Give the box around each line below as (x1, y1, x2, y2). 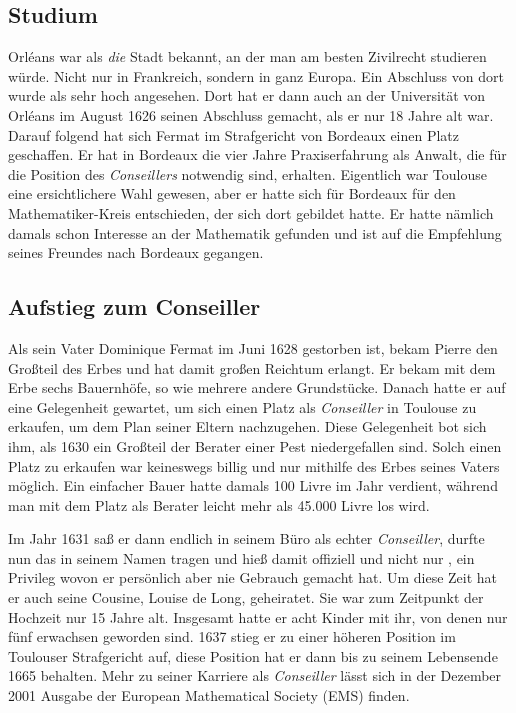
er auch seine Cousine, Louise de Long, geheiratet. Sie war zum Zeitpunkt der (8, 587, 484, 608)
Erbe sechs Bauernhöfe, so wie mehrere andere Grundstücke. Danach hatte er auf (8, 377, 506, 398)
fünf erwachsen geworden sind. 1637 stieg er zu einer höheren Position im (8, 626, 456, 647)
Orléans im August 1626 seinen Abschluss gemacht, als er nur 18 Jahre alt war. (8, 104, 494, 125)
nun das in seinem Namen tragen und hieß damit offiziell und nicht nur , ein (8, 547, 475, 568)
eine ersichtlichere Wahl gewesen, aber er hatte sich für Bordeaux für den (8, 183, 456, 204)
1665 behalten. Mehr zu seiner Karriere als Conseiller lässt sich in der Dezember (8, 665, 502, 686)
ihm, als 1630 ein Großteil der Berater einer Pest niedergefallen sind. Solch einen (8, 435, 502, 456)
